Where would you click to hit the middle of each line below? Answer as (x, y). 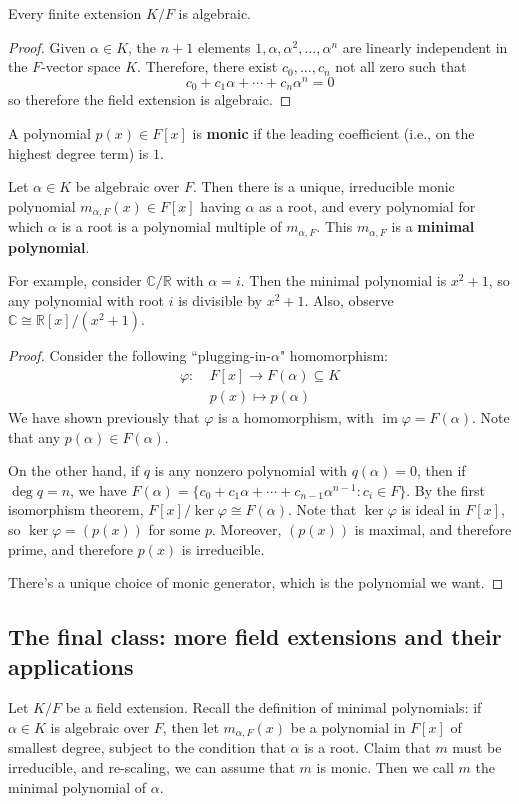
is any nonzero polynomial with (250, 470)
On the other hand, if (74, 470)
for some (174, 529)
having (220, 205)
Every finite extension (75, 13)
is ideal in (431, 509)
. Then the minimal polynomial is (343, 280)
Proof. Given (47, 46)
